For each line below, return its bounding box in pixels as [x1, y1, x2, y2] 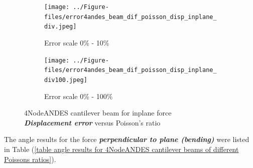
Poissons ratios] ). [4, 153, 56, 164]
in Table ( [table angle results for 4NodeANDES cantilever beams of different [4, 143, 239, 154]
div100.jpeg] [44, 76, 87, 83]
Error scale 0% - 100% [44, 90, 113, 101]
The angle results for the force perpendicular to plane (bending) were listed [4, 134, 249, 144]
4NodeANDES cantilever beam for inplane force [24, 107, 172, 118]
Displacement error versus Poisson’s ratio [24, 117, 161, 127]
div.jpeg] [44, 23, 77, 30]
